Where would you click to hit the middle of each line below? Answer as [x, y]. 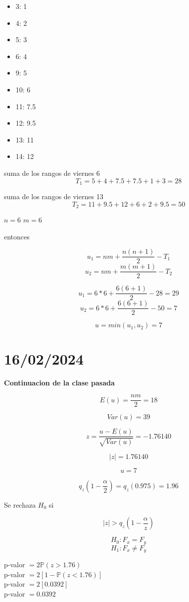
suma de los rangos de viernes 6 [52, 173]
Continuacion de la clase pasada [59, 382]
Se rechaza [20, 504]
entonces [17, 236]
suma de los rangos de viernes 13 [54, 196]
